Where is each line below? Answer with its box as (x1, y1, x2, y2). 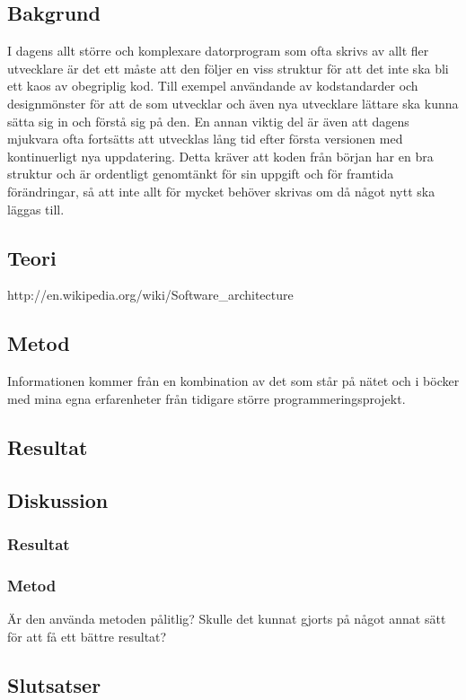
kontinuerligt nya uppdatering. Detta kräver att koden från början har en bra (7, 146, 434, 165)
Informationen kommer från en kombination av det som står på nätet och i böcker (7, 372, 460, 390)
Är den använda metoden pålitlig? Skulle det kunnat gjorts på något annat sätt (7, 608, 446, 627)
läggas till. (7, 199, 65, 218)
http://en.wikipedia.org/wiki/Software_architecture (7, 285, 294, 304)
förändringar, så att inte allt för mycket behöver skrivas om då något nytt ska (7, 181, 435, 200)
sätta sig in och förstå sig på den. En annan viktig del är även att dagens (7, 111, 409, 130)
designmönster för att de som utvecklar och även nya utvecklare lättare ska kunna (7, 93, 459, 112)
